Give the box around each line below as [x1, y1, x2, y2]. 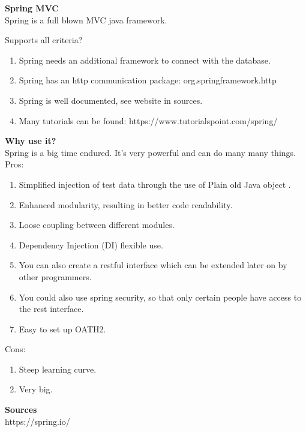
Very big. [19, 383, 53, 395]
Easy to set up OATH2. [19, 322, 106, 335]
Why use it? [5, 134, 56, 147]
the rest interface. [19, 302, 84, 315]
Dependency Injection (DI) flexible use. [19, 238, 163, 251]
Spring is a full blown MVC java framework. [5, 13, 167, 26]
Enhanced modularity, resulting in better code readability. [19, 198, 233, 211]
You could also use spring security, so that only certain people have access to [19, 290, 302, 303]
